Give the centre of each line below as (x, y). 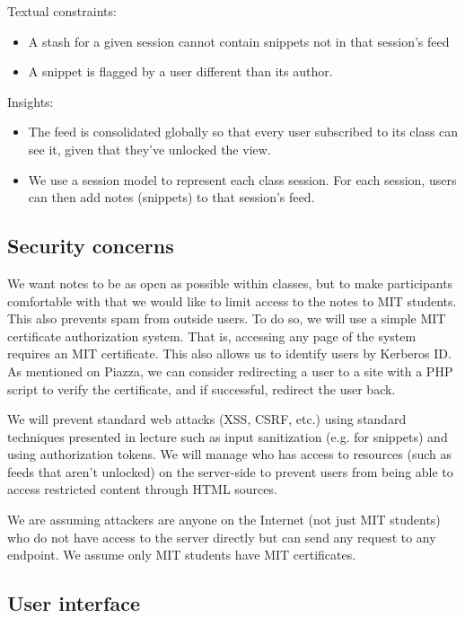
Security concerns (91, 246)
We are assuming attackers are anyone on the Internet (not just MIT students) (224, 520)
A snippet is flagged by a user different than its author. (180, 71)
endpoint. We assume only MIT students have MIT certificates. (182, 555)
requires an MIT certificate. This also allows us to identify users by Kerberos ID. (229, 353)
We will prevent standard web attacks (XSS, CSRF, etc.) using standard (207, 419)
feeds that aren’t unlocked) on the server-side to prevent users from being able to (230, 471)
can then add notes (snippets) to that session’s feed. (171, 197)
